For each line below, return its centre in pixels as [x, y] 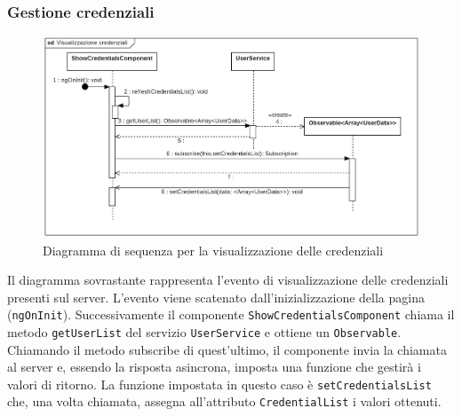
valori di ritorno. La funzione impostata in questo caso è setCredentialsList [219, 384]
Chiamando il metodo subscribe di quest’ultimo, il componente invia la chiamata [227, 349]
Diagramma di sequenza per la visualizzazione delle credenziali [213, 250]
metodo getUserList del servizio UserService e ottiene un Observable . [204, 331]
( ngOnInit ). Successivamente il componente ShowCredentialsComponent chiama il [231, 314]
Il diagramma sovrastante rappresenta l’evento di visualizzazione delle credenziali [228, 280]
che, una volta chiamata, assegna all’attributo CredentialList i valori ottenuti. [224, 401]
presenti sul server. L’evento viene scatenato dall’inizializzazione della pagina [216, 297]
